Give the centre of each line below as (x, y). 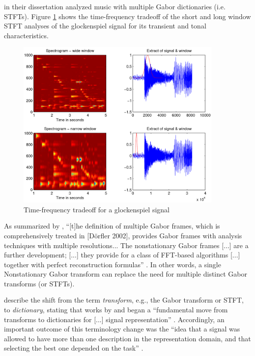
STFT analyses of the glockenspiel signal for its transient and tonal (105, 26)
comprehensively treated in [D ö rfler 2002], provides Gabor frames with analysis (123, 235)
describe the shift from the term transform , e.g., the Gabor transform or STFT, (124, 300)
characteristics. (26, 35)
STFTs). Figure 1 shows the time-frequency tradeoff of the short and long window (127, 16)
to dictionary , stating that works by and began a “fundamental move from (116, 310)
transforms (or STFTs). (39, 283)
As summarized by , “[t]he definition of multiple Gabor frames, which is (112, 226)
